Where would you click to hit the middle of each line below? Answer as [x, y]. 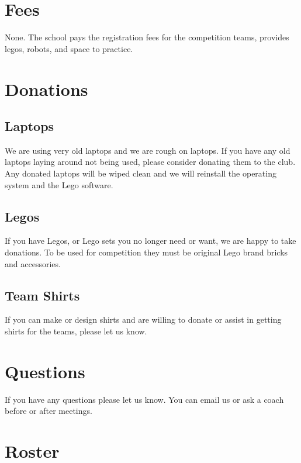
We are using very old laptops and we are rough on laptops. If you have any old [148, 150]
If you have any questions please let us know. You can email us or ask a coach [144, 399]
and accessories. [33, 263]
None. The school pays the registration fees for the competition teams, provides [147, 37]
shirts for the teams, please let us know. [76, 331]
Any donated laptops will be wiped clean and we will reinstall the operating [141, 173]
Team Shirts [42, 295]
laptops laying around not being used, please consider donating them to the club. [150, 162]
